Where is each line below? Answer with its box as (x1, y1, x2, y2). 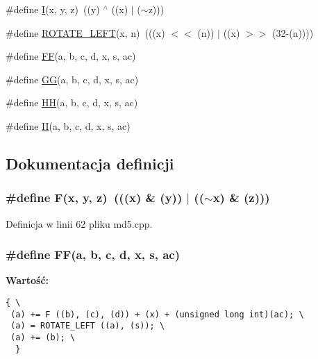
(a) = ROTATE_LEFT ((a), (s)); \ (10, 321, 165, 331)
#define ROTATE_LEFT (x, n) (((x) (6, 25, 165, 40)
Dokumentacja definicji (6, 152, 174, 174)
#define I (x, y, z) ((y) (6, 2, 100, 16)
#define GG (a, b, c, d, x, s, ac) (6, 72, 139, 86)
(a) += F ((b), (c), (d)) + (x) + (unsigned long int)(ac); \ (10, 309, 304, 319)
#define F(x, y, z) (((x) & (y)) (6, 189, 183, 206)
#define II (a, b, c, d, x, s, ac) (6, 118, 131, 133)
